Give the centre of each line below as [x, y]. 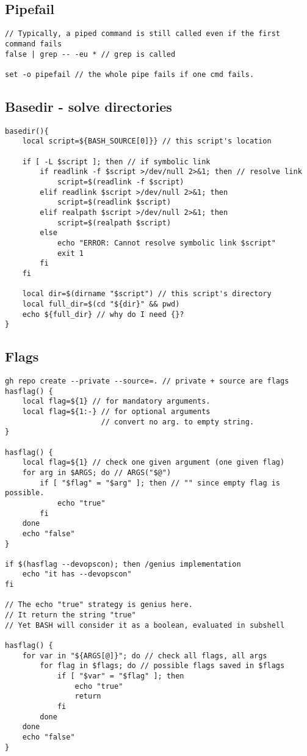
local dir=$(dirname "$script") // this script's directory [147, 294]
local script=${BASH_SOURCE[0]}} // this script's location [147, 141]
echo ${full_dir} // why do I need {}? [103, 314]
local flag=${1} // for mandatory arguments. [116, 402]
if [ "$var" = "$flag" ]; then [121, 676]
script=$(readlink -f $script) [121, 182]
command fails [34, 44]
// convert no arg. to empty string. [178, 422]
